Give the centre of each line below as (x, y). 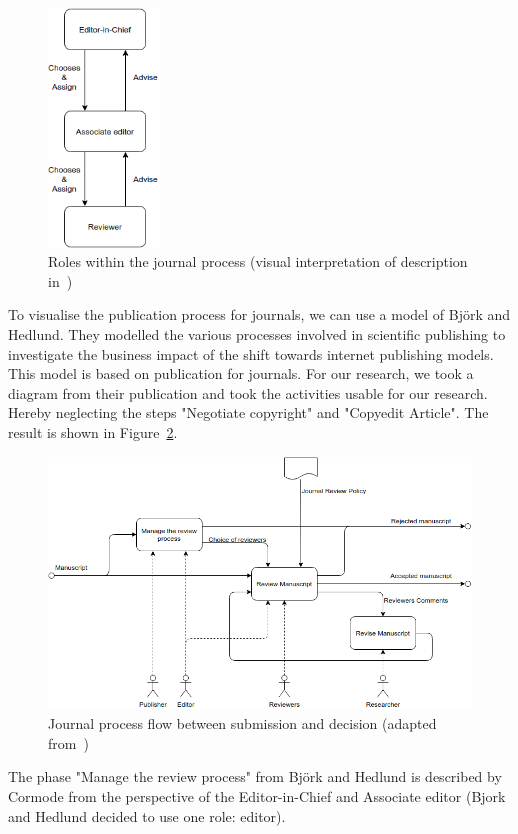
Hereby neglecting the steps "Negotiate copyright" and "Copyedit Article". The (248, 412)
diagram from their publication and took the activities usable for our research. (248, 392)
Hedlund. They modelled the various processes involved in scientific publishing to (257, 334)
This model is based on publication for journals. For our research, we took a (241, 373)
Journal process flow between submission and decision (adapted (242, 723)
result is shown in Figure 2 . (93, 431)
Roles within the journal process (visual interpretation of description (258, 261)
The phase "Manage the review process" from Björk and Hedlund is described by (255, 776)
